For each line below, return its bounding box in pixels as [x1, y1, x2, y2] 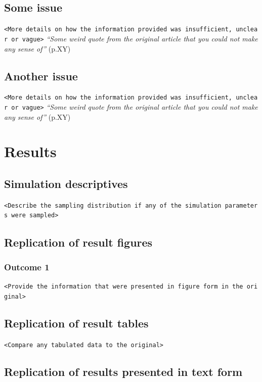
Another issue [4, 68, 78, 83]
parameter [225, 202, 258, 209]
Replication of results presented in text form [4, 363, 243, 379]
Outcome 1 [4, 260, 50, 273]
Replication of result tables [4, 315, 149, 330]
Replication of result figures [4, 234, 153, 250]
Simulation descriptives [4, 175, 128, 191]
